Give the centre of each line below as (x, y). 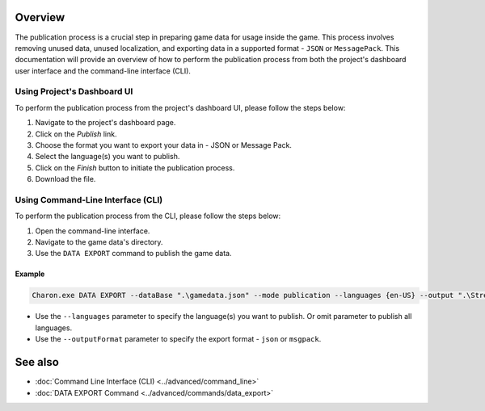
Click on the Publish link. (76, 134)
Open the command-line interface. (93, 231)
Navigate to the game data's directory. (99, 242)
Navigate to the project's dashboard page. (105, 123)
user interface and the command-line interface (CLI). (103, 71)
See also (37, 362)
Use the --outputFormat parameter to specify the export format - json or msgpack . (178, 339)
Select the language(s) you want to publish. (108, 157)
